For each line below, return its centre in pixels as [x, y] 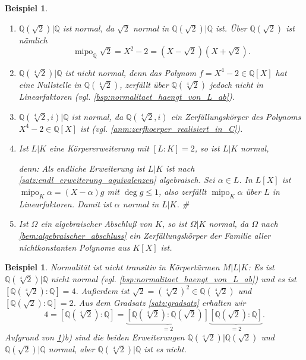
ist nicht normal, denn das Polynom [130, 72]
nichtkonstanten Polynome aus [74, 247]
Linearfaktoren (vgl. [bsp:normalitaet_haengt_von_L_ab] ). [127, 96]
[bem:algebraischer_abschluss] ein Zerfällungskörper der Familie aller [145, 235]
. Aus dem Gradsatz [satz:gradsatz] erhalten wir [160, 303]
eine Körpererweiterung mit [99, 148]
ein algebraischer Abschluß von [96, 224]
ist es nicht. [165, 348]
